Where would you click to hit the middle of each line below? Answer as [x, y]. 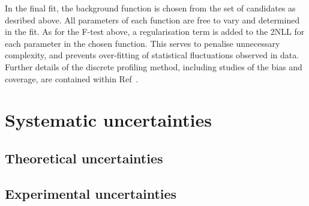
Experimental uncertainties [91, 193]
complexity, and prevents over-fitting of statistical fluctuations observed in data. [152, 55]
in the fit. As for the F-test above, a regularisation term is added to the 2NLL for [155, 32]
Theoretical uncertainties [84, 158]
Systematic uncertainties [108, 120]
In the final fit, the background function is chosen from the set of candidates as [150, 8]
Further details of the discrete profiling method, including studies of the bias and [154, 66]
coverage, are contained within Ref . [72, 78]
